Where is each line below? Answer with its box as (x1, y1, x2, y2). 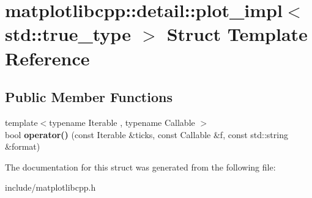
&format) (5, 140, 40, 153)
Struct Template (166, 21, 308, 46)
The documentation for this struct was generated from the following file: (5, 160, 276, 173)
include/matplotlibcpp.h (5, 181, 96, 194)
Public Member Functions (5, 87, 173, 106)
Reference (5, 45, 90, 70)
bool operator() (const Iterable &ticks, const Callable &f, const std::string (5, 128, 288, 141)
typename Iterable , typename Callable (49, 116, 195, 128)
